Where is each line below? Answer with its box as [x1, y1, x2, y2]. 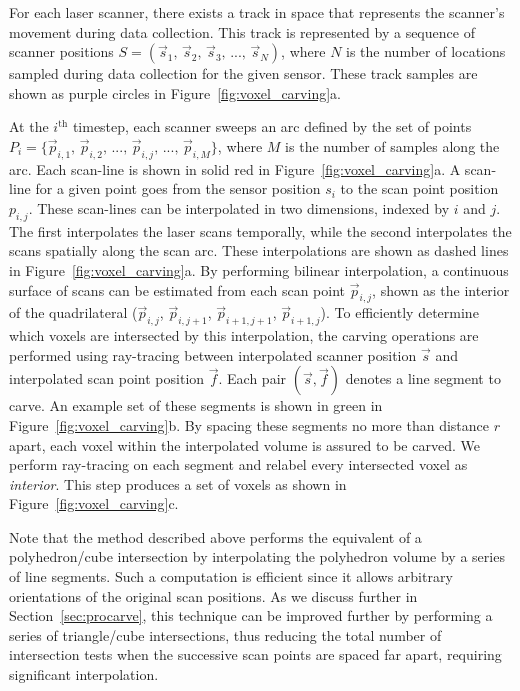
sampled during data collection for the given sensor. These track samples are [9, 63, 478, 84]
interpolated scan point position [9, 368, 205, 389]
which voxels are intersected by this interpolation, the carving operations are [9, 325, 479, 346]
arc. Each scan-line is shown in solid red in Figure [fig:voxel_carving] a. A [9, 158, 461, 179]
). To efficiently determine [320, 302, 479, 323]
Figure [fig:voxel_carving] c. [9, 493, 179, 514]
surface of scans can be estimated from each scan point [9, 279, 346, 300]
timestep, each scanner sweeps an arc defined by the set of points [72, 116, 472, 137]
